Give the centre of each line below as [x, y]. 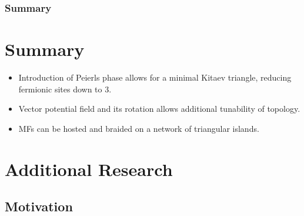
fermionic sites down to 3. [65, 89]
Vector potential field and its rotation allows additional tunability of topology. [159, 109]
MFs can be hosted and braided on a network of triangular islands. [139, 128]
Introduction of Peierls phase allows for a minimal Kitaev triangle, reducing [155, 77]
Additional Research [89, 169]
